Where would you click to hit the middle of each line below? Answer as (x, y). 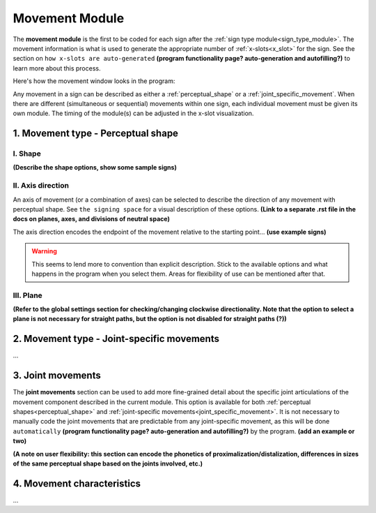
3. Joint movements (57, 376)
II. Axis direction (41, 186)
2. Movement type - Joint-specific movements (116, 339)
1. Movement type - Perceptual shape (96, 134)
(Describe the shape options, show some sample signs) (95, 168)
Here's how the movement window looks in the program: (94, 81)
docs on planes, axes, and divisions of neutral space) (91, 219)
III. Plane (28, 295)
